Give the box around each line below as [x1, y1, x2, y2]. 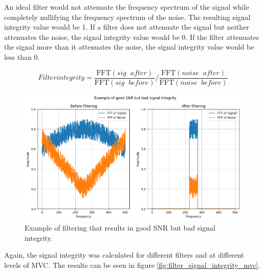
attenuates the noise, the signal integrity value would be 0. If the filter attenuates [4, 31, 259, 42]
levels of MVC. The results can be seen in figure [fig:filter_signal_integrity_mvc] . [4, 259, 260, 270]
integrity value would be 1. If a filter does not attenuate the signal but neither [4, 21, 249, 32]
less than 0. [4, 51, 40, 62]
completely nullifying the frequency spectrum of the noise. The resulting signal [4, 11, 251, 22]
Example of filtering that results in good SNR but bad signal [25, 222, 215, 233]
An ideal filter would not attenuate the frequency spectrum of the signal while [4, 2, 249, 12]
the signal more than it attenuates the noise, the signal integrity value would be [4, 41, 254, 52]
